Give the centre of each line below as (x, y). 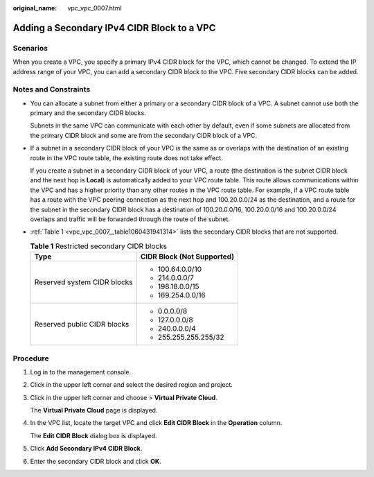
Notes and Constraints (52, 89)
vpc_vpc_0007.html (95, 8)
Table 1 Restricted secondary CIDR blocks (99, 246)
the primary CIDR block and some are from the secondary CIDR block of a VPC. (144, 135)
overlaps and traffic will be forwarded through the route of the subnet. (130, 219)
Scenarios (30, 48)
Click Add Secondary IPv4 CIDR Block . (86, 449)
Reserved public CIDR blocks (82, 324)
